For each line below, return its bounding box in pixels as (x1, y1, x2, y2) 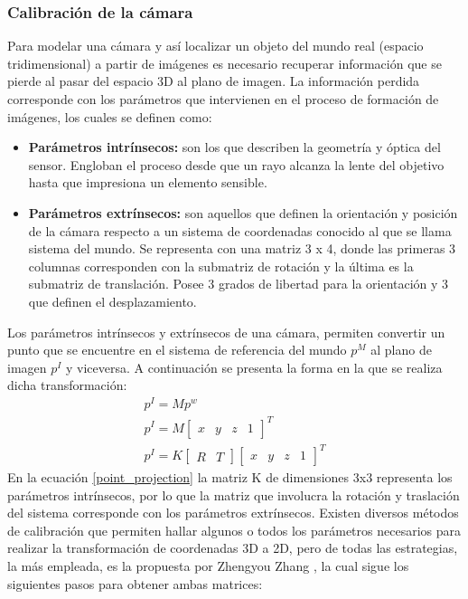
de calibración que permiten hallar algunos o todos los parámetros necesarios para (7, 520, 462, 539)
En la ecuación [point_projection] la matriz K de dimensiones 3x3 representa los (7, 468, 453, 487)
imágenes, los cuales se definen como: (7, 107, 212, 126)
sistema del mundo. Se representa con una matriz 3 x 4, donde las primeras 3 (28, 239, 456, 258)
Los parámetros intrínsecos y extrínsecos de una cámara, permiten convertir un (7, 322, 445, 341)
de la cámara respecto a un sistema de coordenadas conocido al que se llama (28, 221, 452, 240)
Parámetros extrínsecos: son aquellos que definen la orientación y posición (28, 203, 458, 222)
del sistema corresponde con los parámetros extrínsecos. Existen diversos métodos (7, 503, 459, 522)
